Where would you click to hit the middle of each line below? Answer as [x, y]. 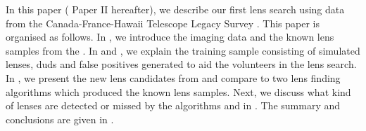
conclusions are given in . [60, 119]
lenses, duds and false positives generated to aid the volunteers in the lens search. [181, 64]
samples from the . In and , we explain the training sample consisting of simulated [183, 50]
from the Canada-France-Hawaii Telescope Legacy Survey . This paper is [163, 23]
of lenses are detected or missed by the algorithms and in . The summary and [173, 105]
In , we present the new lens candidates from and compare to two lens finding [173, 77]
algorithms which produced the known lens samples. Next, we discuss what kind [178, 91]
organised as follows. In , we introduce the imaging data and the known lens [170, 37]
